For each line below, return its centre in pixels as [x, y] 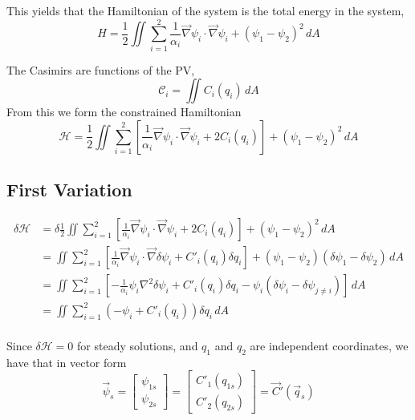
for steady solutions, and [138, 345]
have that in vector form [67, 362]
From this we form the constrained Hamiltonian [124, 112]
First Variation [69, 190]
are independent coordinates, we [329, 345]
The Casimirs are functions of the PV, [101, 69]
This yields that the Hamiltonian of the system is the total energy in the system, [205, 10]
